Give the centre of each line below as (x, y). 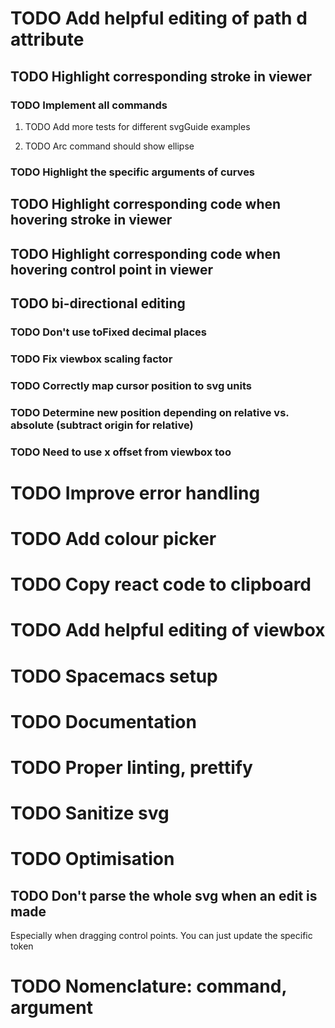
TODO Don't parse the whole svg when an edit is (164, 895)
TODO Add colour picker (113, 538)
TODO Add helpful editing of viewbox (168, 630)
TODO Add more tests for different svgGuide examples (137, 126)
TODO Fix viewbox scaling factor (91, 359)
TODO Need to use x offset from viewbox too (121, 452)
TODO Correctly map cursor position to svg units (131, 385)
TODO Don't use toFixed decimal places (108, 332)
